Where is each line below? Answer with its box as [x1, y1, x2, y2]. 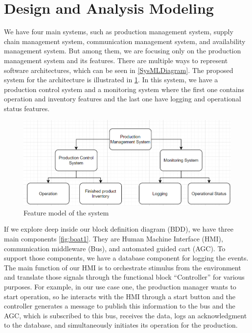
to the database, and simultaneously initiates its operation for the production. [4, 320, 238, 330]
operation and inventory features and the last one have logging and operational [4, 94, 241, 104]
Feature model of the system [23, 207, 109, 217]
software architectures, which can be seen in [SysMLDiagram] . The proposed [4, 65, 233, 75]
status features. [4, 103, 50, 113]
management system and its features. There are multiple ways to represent [4, 55, 228, 65]
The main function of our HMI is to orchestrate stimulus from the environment [4, 262, 241, 272]
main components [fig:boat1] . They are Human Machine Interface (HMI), [4, 233, 223, 243]
